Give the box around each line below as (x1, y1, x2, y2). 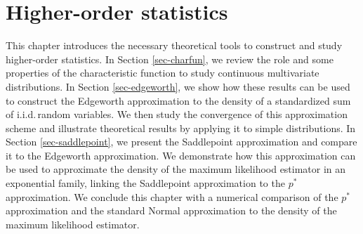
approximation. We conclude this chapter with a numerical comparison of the (6, 189, 338, 204)
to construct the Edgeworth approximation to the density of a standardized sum (6, 93, 351, 108)
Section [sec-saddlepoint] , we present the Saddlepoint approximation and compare (6, 134, 357, 149)
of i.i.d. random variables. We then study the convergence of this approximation (6, 107, 348, 122)
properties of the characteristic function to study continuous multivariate (6, 65, 319, 80)
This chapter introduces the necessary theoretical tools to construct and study (6, 38, 343, 53)
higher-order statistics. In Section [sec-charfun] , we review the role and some (6, 51, 334, 66)
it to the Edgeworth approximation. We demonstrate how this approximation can (6, 148, 356, 162)
